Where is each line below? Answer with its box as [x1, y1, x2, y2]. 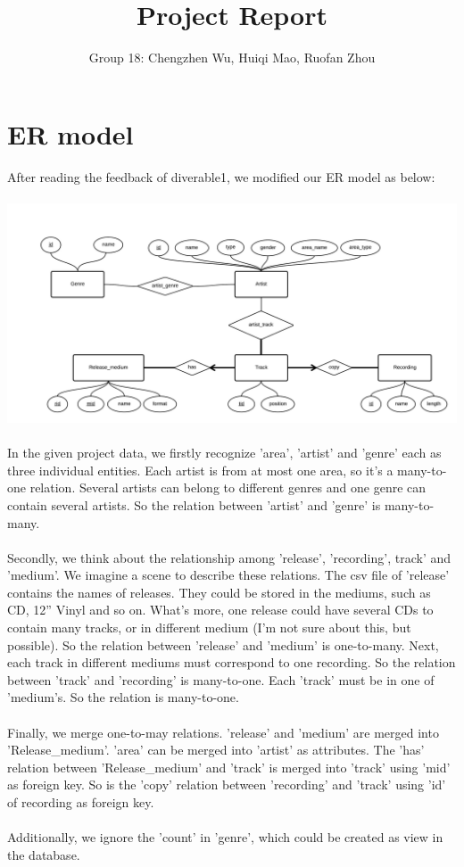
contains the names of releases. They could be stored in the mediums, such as [7, 582, 431, 601]
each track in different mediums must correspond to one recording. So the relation [7, 653, 456, 672]
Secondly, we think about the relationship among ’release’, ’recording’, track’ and [7, 548, 452, 566]
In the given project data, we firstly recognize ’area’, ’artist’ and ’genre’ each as [7, 443, 442, 462]
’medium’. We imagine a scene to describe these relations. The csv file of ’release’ [7, 566, 450, 584]
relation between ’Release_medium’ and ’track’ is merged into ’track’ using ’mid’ [7, 757, 451, 776]
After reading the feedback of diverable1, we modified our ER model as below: [7, 167, 435, 186]
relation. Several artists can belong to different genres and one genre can [29, 478, 427, 497]
